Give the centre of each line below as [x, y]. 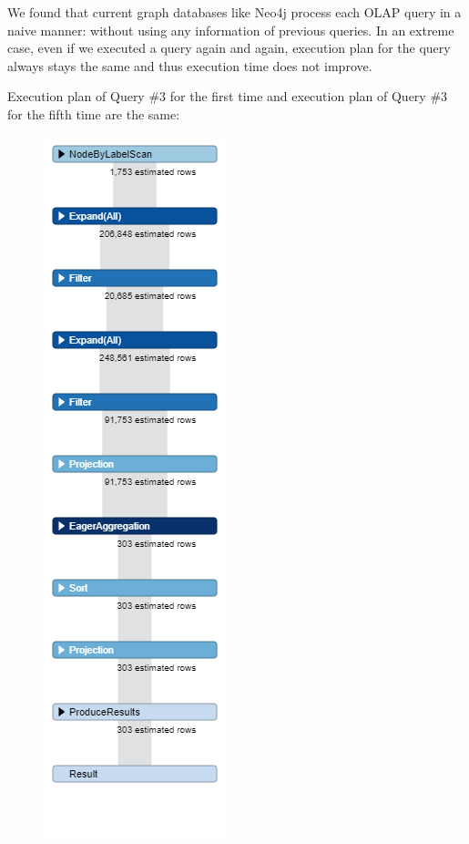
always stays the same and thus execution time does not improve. [190, 65]
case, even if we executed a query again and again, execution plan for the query [229, 48]
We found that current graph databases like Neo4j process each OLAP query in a [234, 12]
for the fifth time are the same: [94, 113]
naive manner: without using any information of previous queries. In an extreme [231, 30]
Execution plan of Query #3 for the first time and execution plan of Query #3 [228, 96]
